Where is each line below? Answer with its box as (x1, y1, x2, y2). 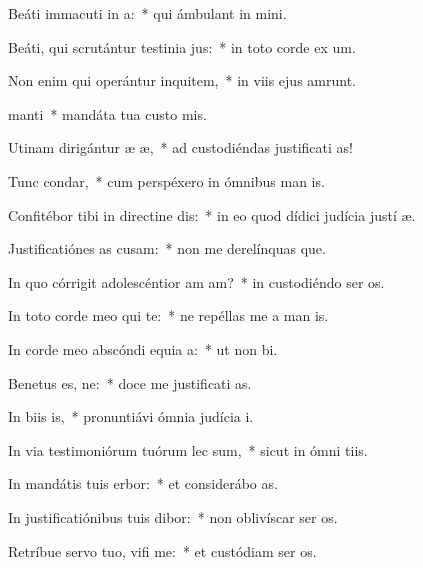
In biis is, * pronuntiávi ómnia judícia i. (8, 406, 254, 427)
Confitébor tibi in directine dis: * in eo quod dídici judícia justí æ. (8, 204, 416, 225)
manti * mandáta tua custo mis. (8, 103, 207, 124)
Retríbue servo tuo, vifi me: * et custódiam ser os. (8, 540, 317, 561)
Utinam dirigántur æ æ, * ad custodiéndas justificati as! (8, 137, 353, 158)
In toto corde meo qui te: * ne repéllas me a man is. (8, 305, 329, 326)
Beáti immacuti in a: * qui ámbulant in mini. (8, 3, 287, 23)
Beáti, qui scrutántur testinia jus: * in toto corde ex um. (8, 36, 356, 57)
